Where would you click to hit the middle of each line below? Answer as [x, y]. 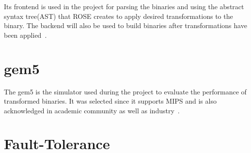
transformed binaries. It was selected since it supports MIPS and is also [110, 101]
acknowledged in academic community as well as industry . [92, 110]
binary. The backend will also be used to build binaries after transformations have [125, 25]
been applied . [25, 35]
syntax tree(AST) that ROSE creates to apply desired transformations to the [118, 16]
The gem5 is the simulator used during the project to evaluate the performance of [125, 91]
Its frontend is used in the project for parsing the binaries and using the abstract [124, 6]
